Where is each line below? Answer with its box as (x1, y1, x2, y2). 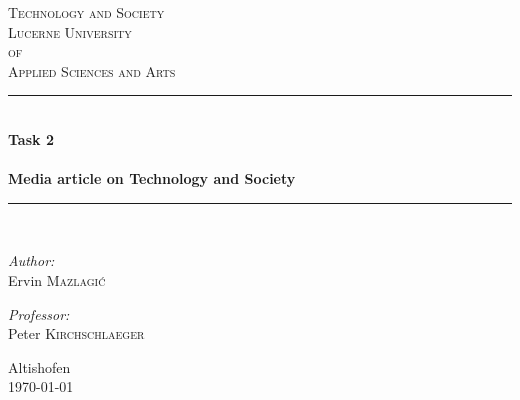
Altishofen (8, 356, 71, 377)
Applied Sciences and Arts (8, 60, 176, 81)
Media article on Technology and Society (8, 168, 296, 189)
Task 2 (8, 128, 54, 149)
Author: (8, 250, 55, 271)
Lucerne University (8, 21, 132, 42)
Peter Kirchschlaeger (8, 323, 145, 344)
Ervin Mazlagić (8, 269, 106, 290)
